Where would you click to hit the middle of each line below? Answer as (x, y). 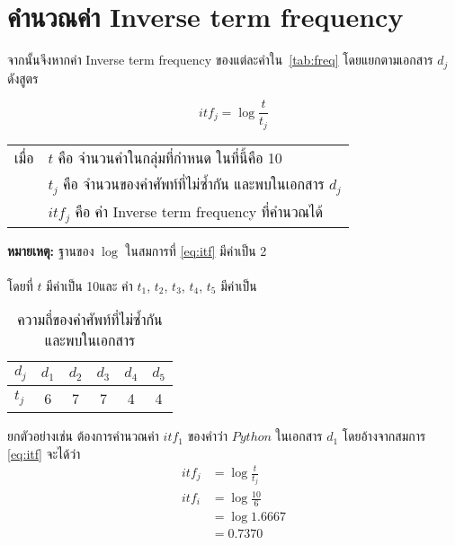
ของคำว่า (208, 436)
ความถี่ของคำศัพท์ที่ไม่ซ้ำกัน (90, 320)
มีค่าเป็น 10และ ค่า (89, 285)
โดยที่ (20, 285)
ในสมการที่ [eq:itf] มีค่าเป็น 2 (196, 250)
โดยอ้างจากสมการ (384, 436)
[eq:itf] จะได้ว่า (44, 453)
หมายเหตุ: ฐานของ (51, 250)
